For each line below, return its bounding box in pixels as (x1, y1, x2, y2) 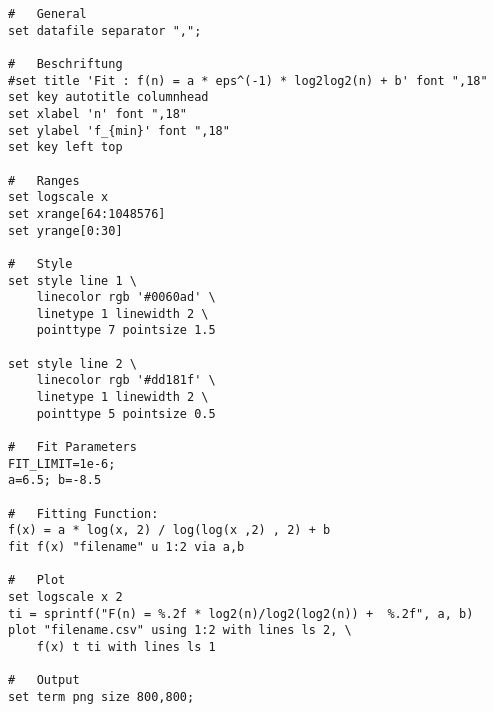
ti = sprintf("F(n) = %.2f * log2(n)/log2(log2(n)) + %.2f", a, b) (8, 606, 474, 621)
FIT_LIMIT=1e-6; (8, 456, 116, 471)
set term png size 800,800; (8, 689, 195, 704)
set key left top (8, 140, 123, 155)
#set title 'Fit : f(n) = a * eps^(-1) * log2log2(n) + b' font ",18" (8, 73, 488, 88)
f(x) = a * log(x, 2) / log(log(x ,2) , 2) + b (8, 523, 331, 538)
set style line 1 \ (8, 273, 137, 288)
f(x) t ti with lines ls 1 (36, 639, 216, 654)
